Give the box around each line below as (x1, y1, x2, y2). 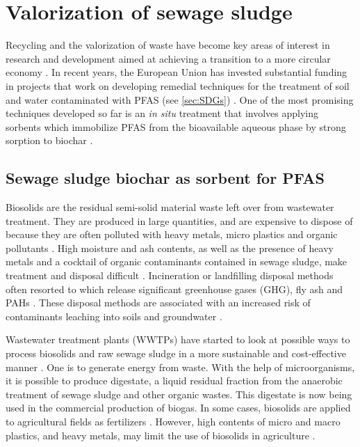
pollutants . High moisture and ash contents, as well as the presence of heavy (6, 240, 334, 255)
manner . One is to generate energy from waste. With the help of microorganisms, (6, 359, 355, 374)
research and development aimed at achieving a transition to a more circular (6, 51, 331, 65)
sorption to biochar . (6, 133, 93, 148)
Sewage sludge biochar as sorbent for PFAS (6, 167, 325, 189)
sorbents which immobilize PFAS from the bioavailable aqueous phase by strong (6, 119, 346, 134)
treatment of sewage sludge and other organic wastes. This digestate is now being (6, 386, 352, 401)
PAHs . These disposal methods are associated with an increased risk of (6, 295, 311, 310)
